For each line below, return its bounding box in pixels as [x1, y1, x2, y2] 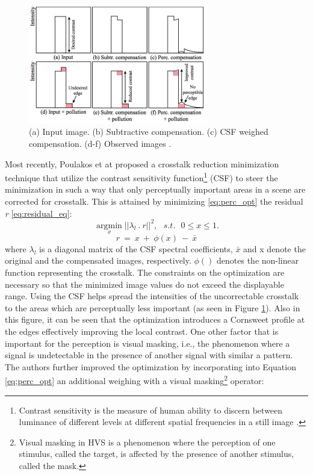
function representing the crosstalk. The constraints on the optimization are [5, 266, 285, 279]
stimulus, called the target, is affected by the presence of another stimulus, [19, 447, 294, 460]
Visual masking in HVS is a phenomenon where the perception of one [19, 435, 276, 448]
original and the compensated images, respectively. [5, 254, 191, 267]
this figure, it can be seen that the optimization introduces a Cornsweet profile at [5, 313, 305, 326]
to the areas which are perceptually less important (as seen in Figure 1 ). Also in [5, 301, 300, 314]
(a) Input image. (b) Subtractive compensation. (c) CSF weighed [29, 125, 268, 138]
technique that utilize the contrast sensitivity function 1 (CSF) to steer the [5, 170, 278, 184]
